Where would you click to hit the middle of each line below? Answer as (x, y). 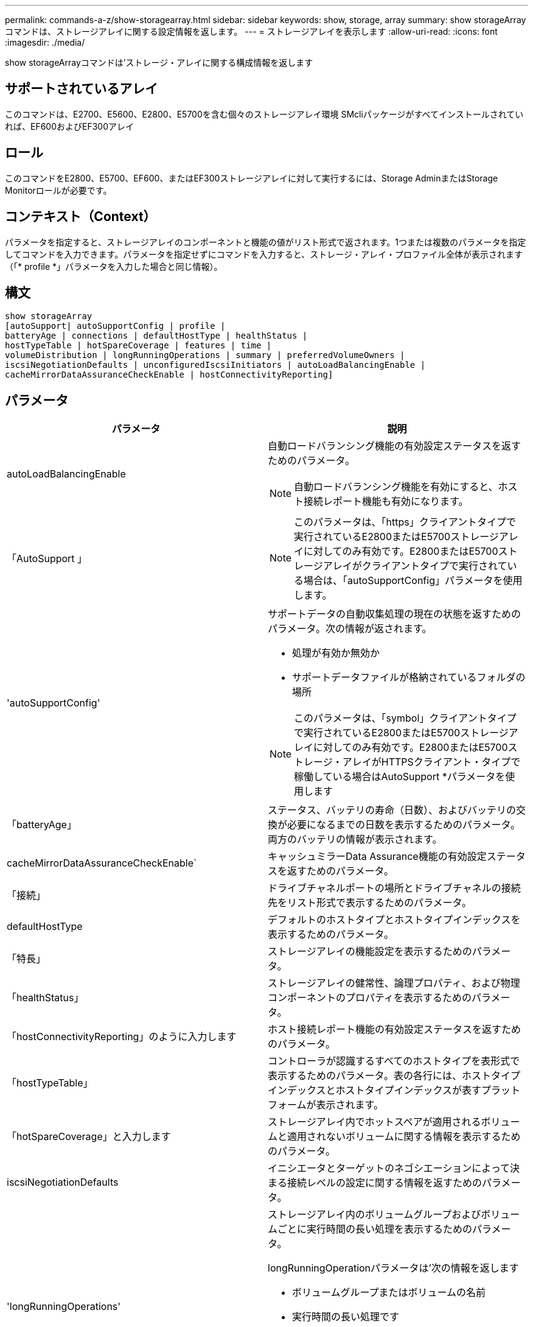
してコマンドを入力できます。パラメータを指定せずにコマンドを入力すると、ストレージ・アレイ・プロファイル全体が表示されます (264, 254)
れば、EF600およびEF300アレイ (70, 126)
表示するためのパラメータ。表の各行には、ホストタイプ (394, 1076)
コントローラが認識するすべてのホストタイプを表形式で (394, 1061)
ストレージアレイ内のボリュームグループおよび (374, 1215)
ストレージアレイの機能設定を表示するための (370, 952)
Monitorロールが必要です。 (58, 190)
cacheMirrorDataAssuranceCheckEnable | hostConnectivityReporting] (169, 375)
